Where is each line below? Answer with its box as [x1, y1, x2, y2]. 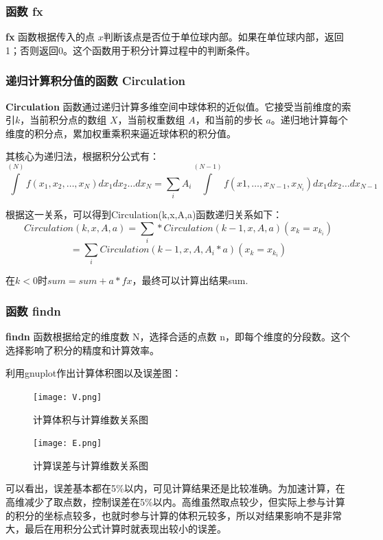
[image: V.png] [33, 392, 102, 402]
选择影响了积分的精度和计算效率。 [5, 342, 159, 357]
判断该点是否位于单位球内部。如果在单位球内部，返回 [103, 30, 344, 44]
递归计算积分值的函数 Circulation [5, 72, 185, 89]
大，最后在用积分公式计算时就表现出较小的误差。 [5, 521, 227, 536]
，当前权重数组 [117, 113, 185, 127]
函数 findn [5, 302, 61, 319]
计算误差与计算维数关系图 [33, 458, 148, 472]
